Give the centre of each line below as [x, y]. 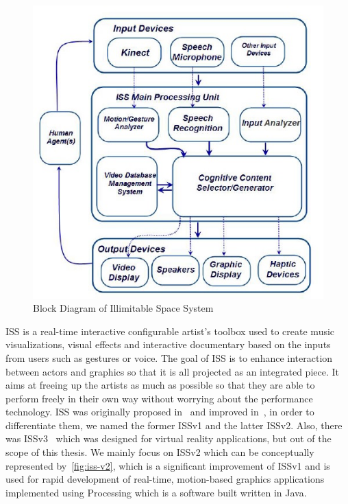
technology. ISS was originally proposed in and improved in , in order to [160, 412]
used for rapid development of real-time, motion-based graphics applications [165, 479]
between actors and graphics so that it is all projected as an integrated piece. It [173, 371]
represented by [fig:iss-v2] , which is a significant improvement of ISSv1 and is [168, 465]
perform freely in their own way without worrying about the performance [159, 398]
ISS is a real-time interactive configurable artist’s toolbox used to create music [170, 331]
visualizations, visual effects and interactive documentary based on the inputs [168, 344]
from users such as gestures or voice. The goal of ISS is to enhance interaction [169, 357]
